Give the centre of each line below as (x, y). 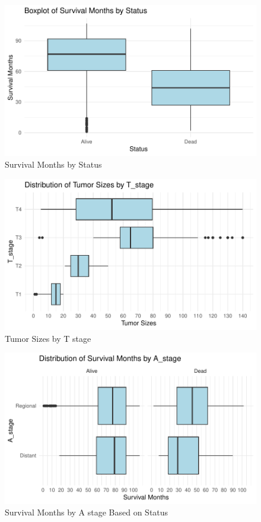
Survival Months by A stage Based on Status (87, 512)
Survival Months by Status (53, 164)
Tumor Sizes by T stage (48, 338)
